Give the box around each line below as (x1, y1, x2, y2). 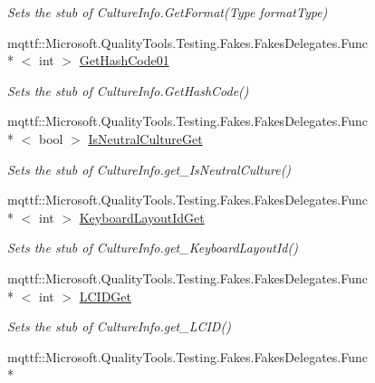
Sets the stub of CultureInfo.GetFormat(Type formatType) (7, 3, 328, 21)
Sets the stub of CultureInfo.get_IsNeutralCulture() (7, 159, 292, 178)
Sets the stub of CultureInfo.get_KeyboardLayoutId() (7, 238, 298, 257)
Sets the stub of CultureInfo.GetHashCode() (7, 81, 249, 100)
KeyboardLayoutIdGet (79, 207, 205, 226)
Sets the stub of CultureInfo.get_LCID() (7, 317, 231, 336)
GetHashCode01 (79, 51, 169, 70)
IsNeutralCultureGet (88, 129, 203, 148)
